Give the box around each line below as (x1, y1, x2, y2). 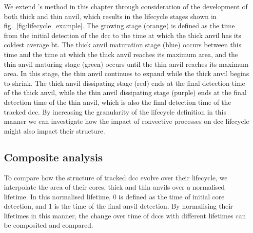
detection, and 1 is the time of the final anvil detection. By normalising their (4, 201, 233, 211)
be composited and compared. (4, 220, 93, 230)
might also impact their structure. (4, 125, 105, 136)
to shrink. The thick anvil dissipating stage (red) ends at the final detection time (4, 78, 245, 88)
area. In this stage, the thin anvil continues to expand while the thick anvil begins (4, 68, 249, 78)
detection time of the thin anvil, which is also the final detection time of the (4, 97, 231, 107)
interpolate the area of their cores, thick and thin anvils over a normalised (4, 182, 225, 192)
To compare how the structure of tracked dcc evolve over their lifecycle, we (4, 172, 228, 182)
